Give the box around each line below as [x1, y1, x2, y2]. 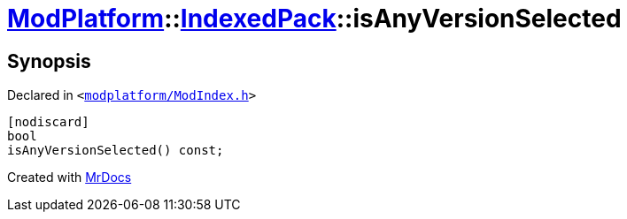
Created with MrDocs [7, 170, 132, 185]
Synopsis [7, 49, 91, 72]
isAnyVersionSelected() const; [7, 143, 224, 158]
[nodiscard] [7, 115, 89, 130]
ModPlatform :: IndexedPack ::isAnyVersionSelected [7, 4, 622, 34]
